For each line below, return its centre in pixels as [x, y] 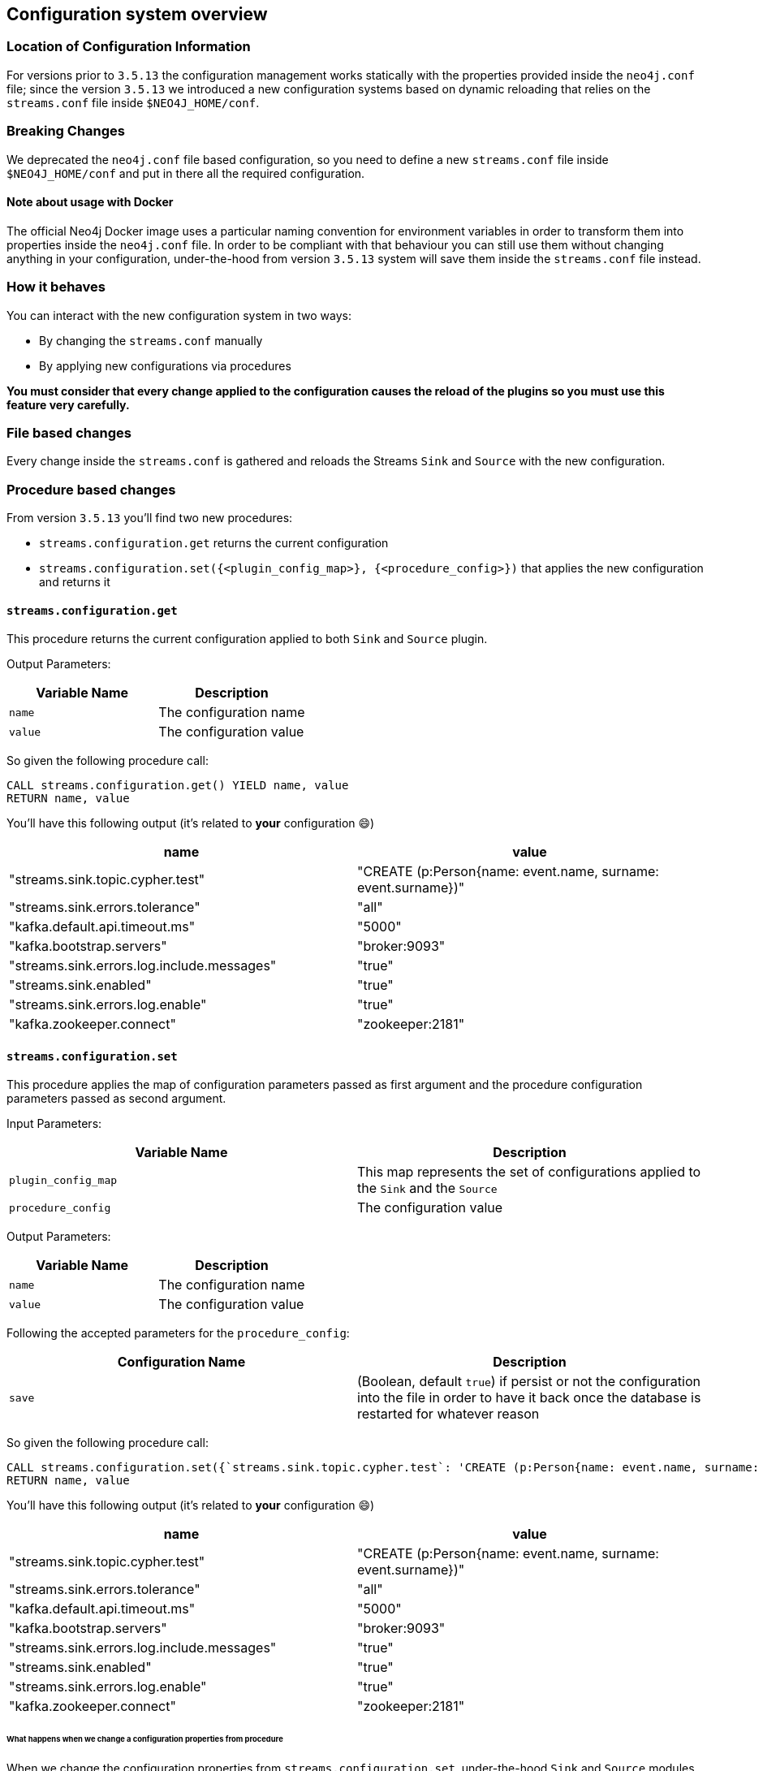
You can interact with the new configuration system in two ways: [179, 315]
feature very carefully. [68, 404]
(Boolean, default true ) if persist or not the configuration [529, 1382]
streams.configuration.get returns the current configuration [214, 543]
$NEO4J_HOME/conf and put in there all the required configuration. [186, 173]
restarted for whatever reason [448, 1414]
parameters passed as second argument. [116, 1099]
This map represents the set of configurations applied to [529, 1172]
